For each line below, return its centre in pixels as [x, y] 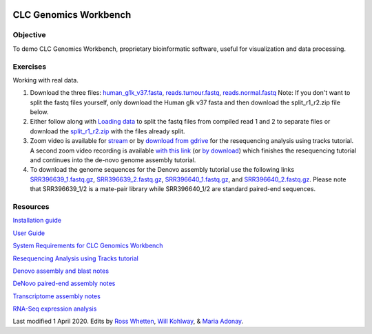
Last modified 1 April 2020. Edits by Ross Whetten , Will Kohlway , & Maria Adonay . [128, 321]
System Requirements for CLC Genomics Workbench [88, 246]
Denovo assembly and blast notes [61, 271]
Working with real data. [45, 80]
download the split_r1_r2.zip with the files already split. [107, 131]
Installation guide [37, 221]
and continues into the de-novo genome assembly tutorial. [113, 160]
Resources [31, 206]
